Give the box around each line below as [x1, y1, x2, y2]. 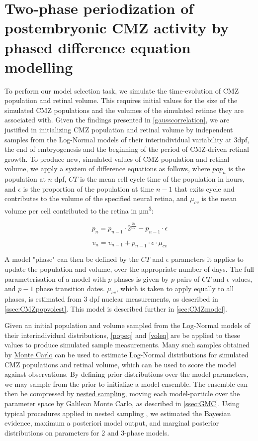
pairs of [176, 273, 200, 284]
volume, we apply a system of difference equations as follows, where [4, 163, 210, 174]
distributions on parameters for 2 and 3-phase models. [4, 427, 170, 438]
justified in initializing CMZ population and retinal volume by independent [4, 124, 233, 135]
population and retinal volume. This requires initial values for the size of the [4, 95, 238, 106]
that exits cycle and [174, 183, 235, 194]
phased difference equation [4, 37, 191, 57]
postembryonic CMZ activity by [4, 17, 229, 38]
